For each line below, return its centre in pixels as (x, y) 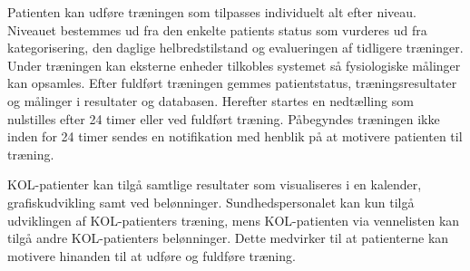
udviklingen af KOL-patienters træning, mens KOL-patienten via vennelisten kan (234, 220)
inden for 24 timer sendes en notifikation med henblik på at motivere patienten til (235, 136)
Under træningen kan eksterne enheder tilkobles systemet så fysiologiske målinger (234, 65)
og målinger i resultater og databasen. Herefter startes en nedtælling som (211, 100)
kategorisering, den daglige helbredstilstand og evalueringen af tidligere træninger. (235, 48)
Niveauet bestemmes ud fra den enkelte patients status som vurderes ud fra (217, 29)
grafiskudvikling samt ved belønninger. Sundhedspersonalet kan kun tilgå (211, 202)
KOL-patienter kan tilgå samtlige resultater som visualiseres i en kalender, (215, 184)
